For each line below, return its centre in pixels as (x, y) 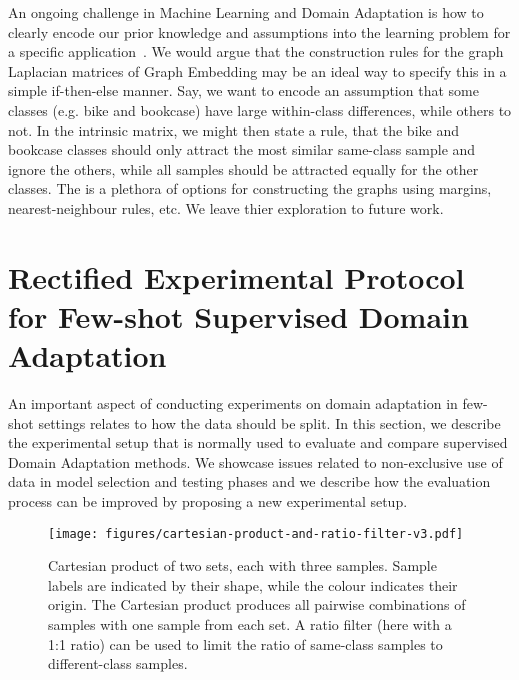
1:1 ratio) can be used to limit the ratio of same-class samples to (245, 643)
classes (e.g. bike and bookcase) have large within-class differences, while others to (260, 109)
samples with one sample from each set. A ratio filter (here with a (250, 624)
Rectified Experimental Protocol (236, 276)
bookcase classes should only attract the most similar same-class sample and (242, 149)
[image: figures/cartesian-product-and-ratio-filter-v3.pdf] (256, 533)
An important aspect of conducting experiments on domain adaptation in (233, 403)
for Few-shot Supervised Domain (238, 315)
